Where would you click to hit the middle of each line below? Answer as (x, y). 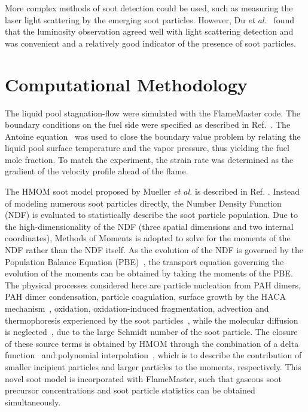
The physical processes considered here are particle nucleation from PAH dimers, (153, 285)
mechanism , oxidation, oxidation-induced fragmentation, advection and (137, 308)
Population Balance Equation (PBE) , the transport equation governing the (144, 261)
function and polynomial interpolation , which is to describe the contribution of (153, 355)
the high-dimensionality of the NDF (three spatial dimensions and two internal (149, 226)
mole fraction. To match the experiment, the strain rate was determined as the (149, 159)
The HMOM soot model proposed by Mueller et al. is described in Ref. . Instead (153, 191)
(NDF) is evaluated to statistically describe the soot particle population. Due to (151, 215)
